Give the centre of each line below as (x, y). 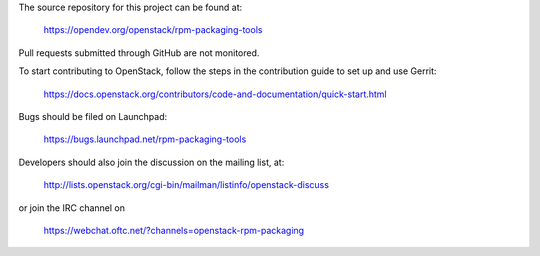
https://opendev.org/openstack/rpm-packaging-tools (153, 30)
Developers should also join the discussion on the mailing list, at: (151, 162)
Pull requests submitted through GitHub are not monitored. (139, 52)
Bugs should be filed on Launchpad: (93, 116)
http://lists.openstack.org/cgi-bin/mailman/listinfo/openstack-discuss (186, 185)
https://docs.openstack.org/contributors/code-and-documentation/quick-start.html (215, 94)
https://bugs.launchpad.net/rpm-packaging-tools (145, 139)
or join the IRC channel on (71, 207)
